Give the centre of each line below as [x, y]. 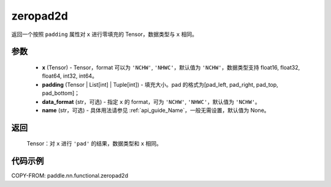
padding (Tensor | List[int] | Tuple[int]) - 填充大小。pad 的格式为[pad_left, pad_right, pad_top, [160, 84]
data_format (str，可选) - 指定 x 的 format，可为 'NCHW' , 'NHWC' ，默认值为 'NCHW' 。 [151, 101]
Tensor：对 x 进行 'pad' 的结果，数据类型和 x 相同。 [94, 144]
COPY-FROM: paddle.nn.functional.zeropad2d [70, 176]
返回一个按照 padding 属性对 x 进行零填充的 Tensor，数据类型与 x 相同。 [104, 34]
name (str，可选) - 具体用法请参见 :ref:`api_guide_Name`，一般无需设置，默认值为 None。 [156, 110]
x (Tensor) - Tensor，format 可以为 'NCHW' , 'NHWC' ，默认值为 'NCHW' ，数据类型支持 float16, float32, [171, 67]
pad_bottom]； [61, 93]
